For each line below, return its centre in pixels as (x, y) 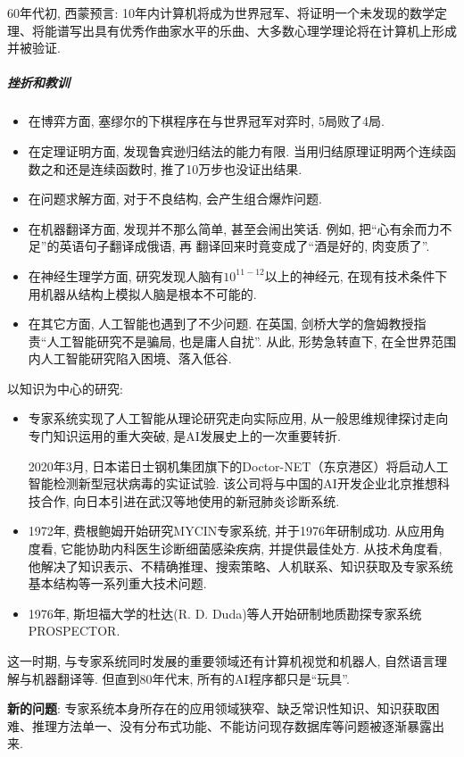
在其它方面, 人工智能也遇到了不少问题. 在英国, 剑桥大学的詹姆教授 (221, 324)
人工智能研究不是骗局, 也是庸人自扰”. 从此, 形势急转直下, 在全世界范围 (252, 341)
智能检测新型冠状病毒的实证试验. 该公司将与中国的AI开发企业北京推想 (232, 483)
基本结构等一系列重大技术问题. (117, 583)
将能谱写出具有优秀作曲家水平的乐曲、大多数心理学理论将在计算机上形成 (244, 30)
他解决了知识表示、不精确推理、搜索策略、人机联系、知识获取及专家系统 (240, 566)
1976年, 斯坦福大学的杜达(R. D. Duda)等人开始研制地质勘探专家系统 (225, 613)
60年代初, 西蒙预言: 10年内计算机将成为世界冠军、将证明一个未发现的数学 (221, 12)
